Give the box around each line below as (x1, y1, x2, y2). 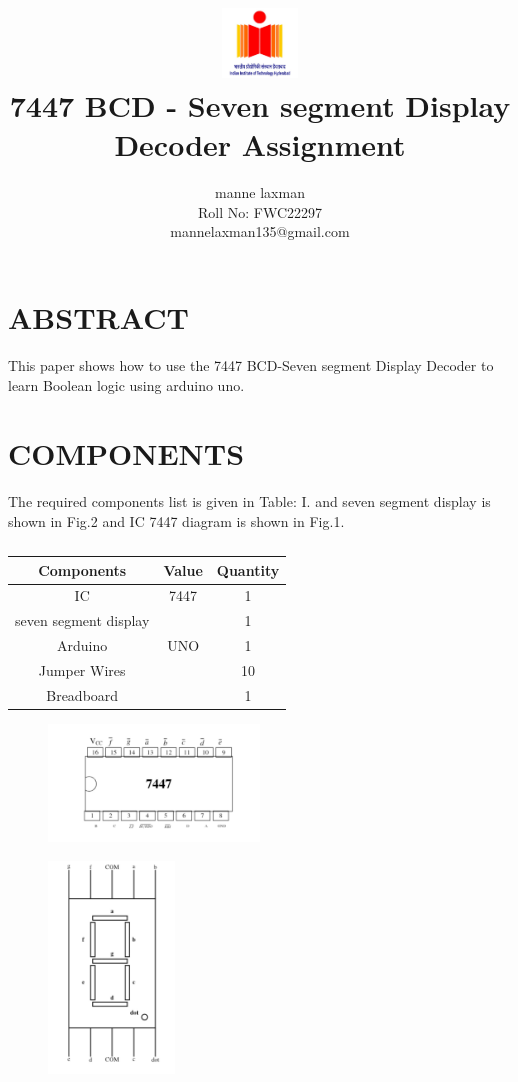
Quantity (216, 559, 280, 580)
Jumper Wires (38, 659, 126, 680)
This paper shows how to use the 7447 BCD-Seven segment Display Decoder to (8, 355, 494, 376)
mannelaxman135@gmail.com (170, 221, 350, 242)
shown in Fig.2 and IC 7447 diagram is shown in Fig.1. (8, 510, 345, 531)
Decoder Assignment (114, 124, 406, 165)
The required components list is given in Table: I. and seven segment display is (8, 491, 491, 512)
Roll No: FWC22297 (197, 201, 323, 222)
